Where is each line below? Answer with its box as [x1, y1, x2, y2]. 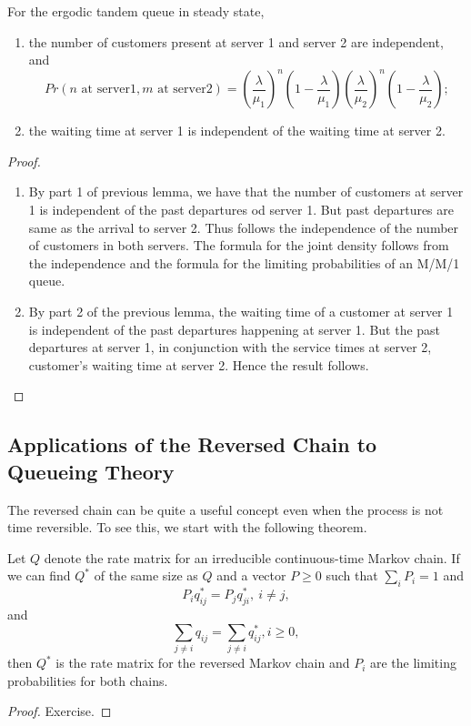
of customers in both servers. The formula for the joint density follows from [28, 236, 449, 255]
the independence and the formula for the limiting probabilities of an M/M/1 [28, 253, 460, 272]
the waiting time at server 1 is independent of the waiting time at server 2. [28, 121, 446, 140]
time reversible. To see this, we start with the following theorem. [7, 518, 367, 537]
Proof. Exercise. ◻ [7, 701, 112, 721]
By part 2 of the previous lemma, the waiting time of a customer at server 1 [28, 302, 454, 321]
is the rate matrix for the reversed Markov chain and [55, 653, 350, 672]
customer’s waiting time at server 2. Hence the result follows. [28, 355, 369, 374]
